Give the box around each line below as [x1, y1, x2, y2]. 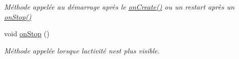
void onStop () [4, 28, 50, 39]
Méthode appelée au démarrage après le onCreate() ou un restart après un [4, 2, 235, 12]
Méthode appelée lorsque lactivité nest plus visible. [4, 45, 160, 55]
